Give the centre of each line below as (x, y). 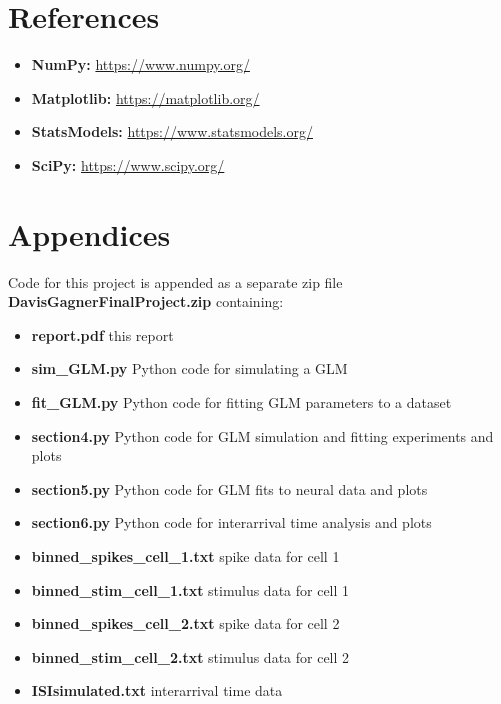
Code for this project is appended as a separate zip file (175, 281)
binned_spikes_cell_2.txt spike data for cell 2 (185, 623)
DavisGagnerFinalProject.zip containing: (146, 301)
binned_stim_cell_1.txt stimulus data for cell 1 (190, 589)
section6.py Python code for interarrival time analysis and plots (231, 522)
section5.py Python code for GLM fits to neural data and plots (229, 488)
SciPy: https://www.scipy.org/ (128, 164)
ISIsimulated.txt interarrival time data (157, 690)
